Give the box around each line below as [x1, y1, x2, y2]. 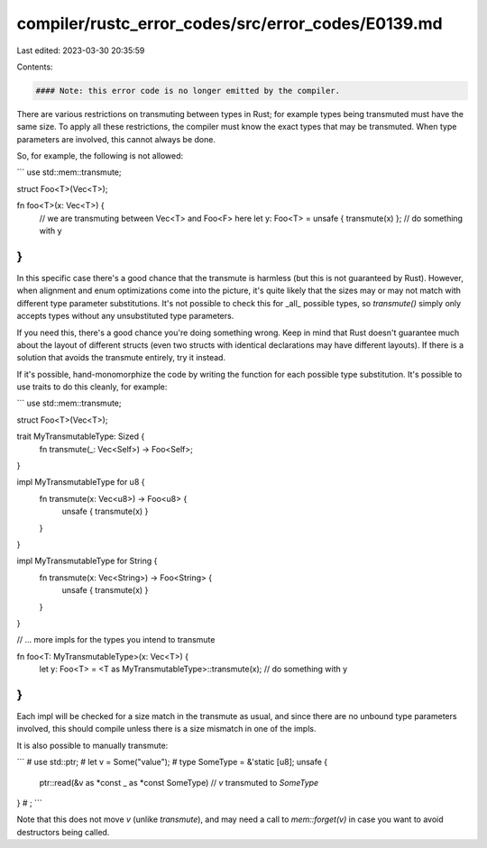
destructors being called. [16, 826, 110, 837]
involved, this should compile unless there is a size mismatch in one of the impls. [16, 724, 317, 734]
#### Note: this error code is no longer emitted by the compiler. [35, 86, 341, 96]
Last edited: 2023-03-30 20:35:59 [16, 45, 145, 56]
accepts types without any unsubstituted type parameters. [16, 311, 234, 322]
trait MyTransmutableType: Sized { [16, 431, 145, 442]
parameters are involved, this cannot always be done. [16, 133, 216, 144]
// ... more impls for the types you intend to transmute [16, 634, 216, 645]
